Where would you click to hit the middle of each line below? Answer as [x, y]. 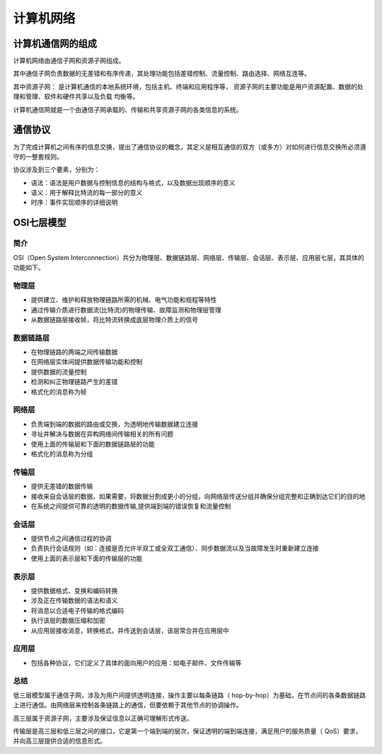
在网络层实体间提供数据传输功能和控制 [87, 362]
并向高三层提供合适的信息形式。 [59, 741]
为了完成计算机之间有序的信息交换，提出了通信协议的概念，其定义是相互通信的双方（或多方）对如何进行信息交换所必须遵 [190, 147]
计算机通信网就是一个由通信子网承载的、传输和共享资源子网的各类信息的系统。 [128, 109]
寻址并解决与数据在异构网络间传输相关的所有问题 [102, 434]
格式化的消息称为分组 [62, 454]
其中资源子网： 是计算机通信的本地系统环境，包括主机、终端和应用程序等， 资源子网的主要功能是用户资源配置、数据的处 [188, 86]
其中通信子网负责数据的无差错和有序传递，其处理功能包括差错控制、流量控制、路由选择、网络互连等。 [162, 74]
